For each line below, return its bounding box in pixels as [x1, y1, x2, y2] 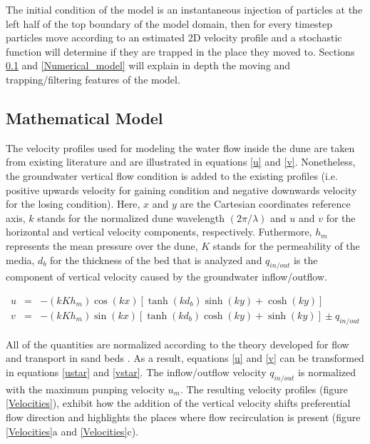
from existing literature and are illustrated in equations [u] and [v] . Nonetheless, [6, 154, 356, 169]
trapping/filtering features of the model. [6, 71, 180, 86]
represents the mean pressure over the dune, [6, 238, 198, 253]
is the [293, 252, 318, 267]
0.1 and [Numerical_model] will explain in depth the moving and [6, 58, 291, 73]
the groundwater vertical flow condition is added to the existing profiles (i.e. [6, 168, 338, 183]
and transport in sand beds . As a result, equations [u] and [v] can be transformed [6, 350, 364, 365]
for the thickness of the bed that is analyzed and [50, 252, 262, 267]
